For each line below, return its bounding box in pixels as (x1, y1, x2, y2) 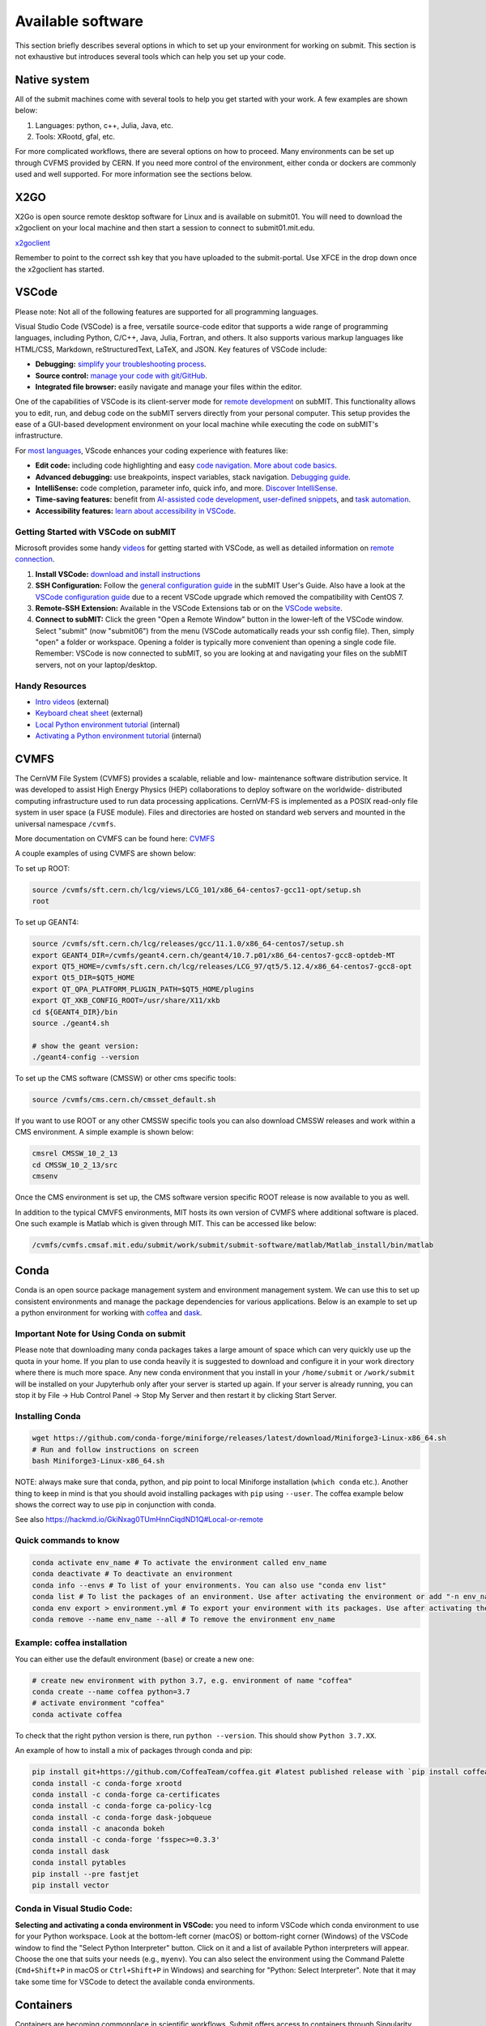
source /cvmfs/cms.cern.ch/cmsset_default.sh (32, 1095, 216, 1105)
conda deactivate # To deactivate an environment (32, 1569, 233, 1579)
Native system (15, 73, 90, 87)
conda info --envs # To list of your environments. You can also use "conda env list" (32, 1580, 387, 1590)
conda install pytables (32, 1858, 127, 1867)
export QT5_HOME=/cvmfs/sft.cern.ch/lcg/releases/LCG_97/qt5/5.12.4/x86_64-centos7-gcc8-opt (32, 961, 412, 971)
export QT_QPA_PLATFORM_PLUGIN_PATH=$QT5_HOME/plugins (32, 985, 254, 994)
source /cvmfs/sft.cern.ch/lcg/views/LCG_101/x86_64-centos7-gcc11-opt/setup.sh (32, 885, 361, 895)
